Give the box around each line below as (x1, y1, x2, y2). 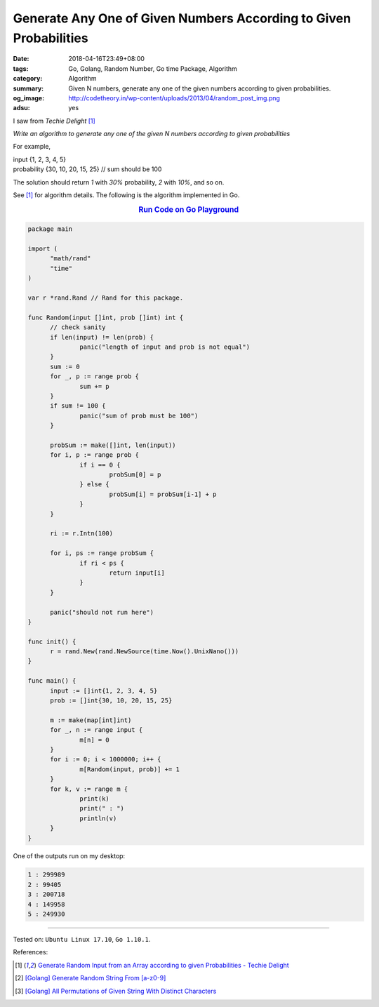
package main (27, 225, 73, 233)
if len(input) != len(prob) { (50, 333, 154, 341)
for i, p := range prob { (50, 451, 140, 459)
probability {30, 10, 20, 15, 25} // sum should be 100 (13, 165, 162, 173)
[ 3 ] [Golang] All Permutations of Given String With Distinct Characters (15, 987, 217, 995)
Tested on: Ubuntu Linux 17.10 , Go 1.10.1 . (13, 935, 151, 944)
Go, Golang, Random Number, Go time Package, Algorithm (68, 64, 238, 73)
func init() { (27, 637, 77, 646)
